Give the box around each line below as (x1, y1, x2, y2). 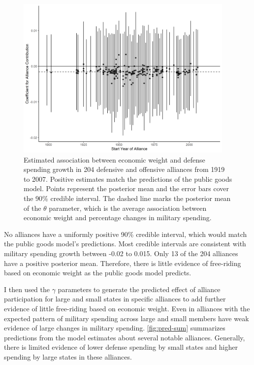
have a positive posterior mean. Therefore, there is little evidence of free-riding (4, 258, 241, 268)
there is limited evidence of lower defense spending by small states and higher (4, 342, 238, 352)
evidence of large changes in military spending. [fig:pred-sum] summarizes (4, 323, 225, 333)
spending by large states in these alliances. (4, 351, 132, 362)
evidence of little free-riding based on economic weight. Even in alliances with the (4, 303, 250, 313)
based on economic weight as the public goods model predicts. (4, 267, 191, 278)
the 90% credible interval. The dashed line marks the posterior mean (24, 193, 231, 203)
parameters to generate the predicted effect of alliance (58, 284, 221, 294)
